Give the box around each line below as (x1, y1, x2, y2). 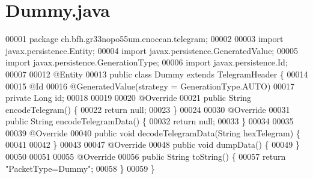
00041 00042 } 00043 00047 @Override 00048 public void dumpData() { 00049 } (5, 138, 300, 151)
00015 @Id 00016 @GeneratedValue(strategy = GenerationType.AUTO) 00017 (5, 79, 295, 92)
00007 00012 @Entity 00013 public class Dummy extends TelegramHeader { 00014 (5, 67, 308, 80)
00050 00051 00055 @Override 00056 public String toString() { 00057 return (5, 150, 286, 163)
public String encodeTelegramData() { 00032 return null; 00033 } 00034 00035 (5, 115, 294, 127)
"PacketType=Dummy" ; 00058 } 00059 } (5, 162, 155, 174)
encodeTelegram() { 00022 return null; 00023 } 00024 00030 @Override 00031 (5, 103, 290, 115)
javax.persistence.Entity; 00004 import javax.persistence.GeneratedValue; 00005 (5, 44, 298, 56)
